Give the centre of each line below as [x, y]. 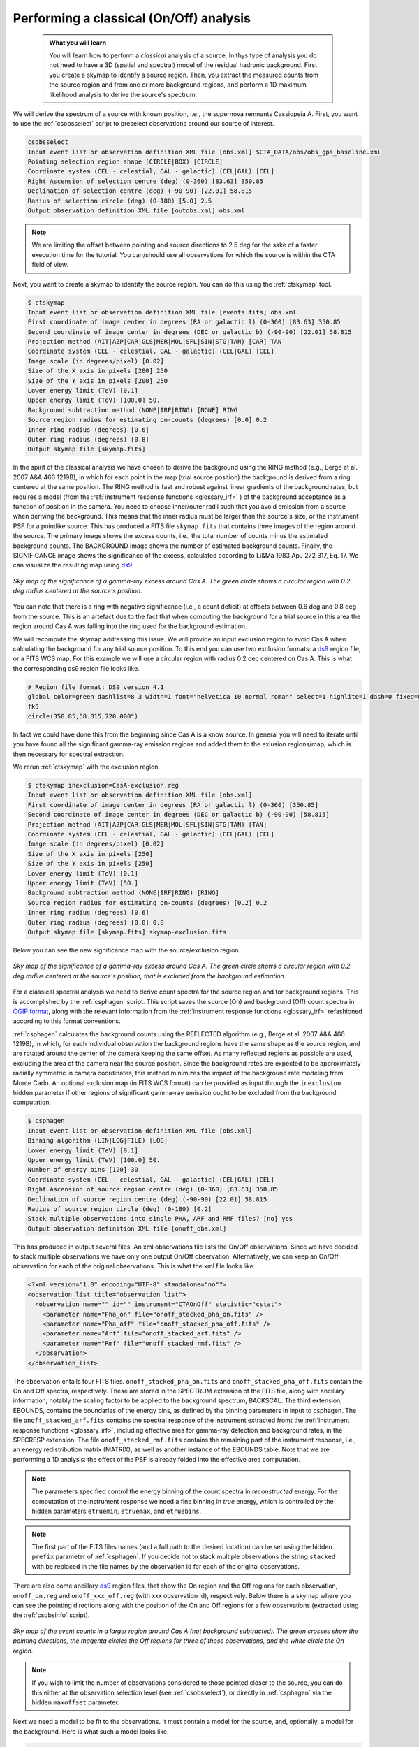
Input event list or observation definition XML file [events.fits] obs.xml [162, 312]
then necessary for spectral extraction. [69, 754]
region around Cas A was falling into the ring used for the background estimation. [130, 626]
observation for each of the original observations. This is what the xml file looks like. [134, 1266]
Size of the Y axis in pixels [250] [90, 864]
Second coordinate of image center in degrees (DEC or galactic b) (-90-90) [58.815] [178, 815]
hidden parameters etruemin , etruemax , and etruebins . [117, 1511]
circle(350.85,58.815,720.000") [83, 716]
